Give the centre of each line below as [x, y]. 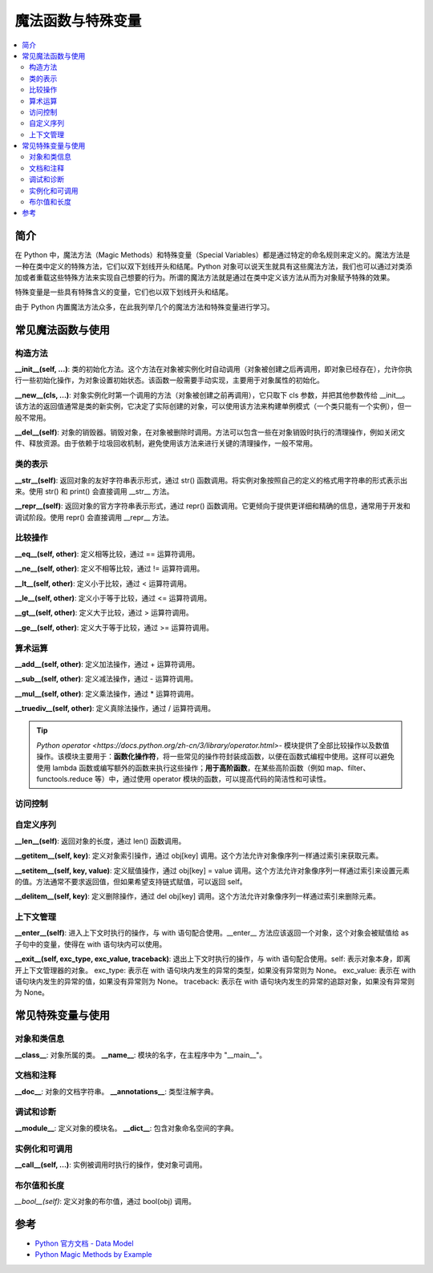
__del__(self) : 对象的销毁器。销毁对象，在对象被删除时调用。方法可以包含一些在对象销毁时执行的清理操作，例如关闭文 [210, 432]
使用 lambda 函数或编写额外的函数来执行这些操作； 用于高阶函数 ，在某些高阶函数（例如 [180, 768]
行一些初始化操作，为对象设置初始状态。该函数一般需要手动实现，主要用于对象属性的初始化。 [169, 380]
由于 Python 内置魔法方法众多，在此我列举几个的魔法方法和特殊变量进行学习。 [144, 307]
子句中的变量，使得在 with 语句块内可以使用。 [91, 944]
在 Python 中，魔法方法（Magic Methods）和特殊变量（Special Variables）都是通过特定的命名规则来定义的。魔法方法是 [212, 255]
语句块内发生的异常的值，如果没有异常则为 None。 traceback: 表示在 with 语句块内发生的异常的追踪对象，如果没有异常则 [214, 981]
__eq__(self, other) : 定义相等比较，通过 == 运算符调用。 [107, 554]
